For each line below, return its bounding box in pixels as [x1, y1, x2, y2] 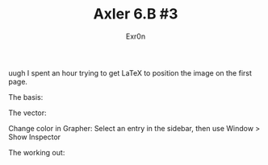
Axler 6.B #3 [93, 5, 178, 23]
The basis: [8, 92, 44, 101]
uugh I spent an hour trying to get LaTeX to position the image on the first [8, 68, 253, 77]
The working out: [8, 147, 65, 157]
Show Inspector [8, 132, 61, 142]
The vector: [8, 108, 47, 118]
